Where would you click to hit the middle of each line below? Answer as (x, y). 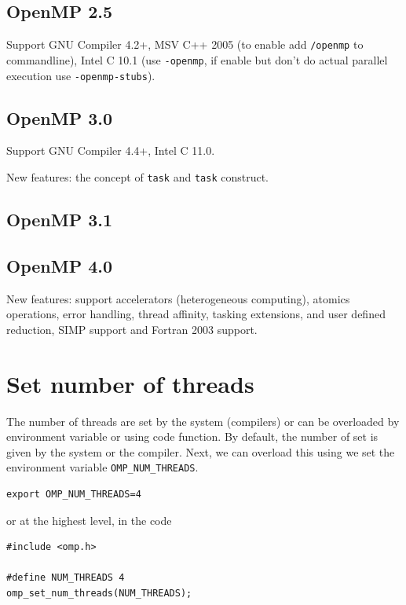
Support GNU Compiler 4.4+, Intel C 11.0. (111, 150)
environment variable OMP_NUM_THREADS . (102, 467)
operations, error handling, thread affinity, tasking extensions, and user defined (196, 314)
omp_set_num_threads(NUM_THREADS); (99, 593)
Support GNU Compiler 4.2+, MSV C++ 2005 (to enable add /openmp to (185, 44)
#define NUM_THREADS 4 (66, 578)
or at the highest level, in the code (89, 520)
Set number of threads (130, 383)
